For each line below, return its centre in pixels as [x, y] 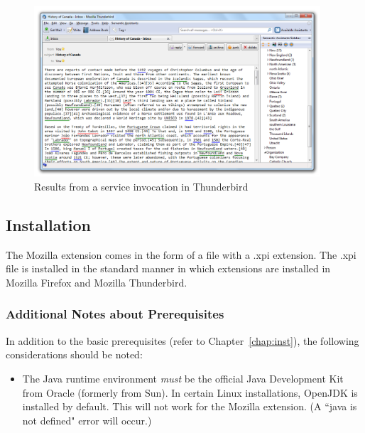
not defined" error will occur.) [87, 420]
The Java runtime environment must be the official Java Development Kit [183, 378]
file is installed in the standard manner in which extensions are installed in [168, 268]
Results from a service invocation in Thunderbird [141, 186]
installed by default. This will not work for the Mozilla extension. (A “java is [190, 406]
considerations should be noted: [74, 354]
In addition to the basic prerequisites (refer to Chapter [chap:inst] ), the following [182, 340]
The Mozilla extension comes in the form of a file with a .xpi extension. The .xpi [181, 254]
